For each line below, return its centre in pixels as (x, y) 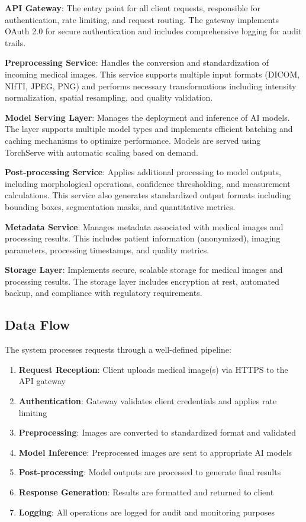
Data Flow (38, 325)
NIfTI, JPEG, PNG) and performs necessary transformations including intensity (151, 86)
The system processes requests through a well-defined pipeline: (118, 349)
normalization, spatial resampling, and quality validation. (109, 97)
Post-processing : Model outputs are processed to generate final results (150, 472)
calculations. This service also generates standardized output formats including (148, 195)
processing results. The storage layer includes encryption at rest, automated (142, 281)
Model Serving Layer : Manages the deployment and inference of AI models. (147, 117)
